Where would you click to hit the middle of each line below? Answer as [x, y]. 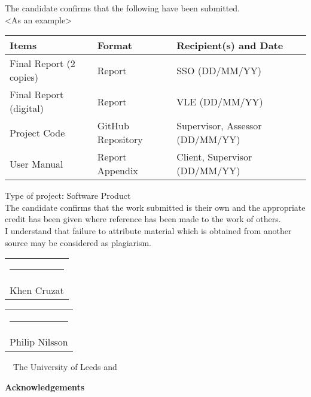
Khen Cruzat [37, 290]
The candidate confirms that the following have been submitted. [122, 8]
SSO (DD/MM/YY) [219, 70]
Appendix [118, 171]
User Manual [36, 163]
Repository [120, 140]
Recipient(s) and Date [230, 46]
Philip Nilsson [39, 342]
